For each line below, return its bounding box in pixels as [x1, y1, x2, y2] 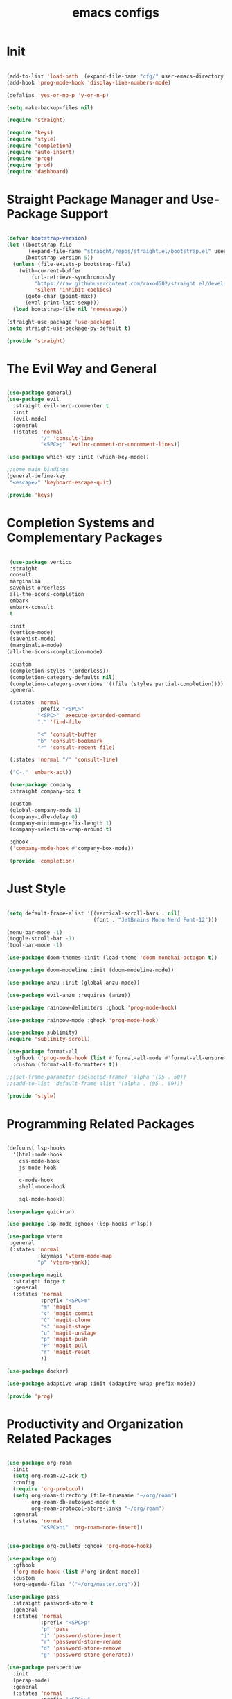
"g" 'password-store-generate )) [40, 1651, 134, 1659]
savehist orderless [9, 584, 66, 592]
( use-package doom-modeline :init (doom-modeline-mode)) [6, 967, 175, 974]
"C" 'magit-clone [40, 1317, 91, 1323]
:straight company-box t [9, 788, 81, 795]
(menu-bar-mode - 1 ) [6, 928, 63, 936]
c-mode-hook [19, 1177, 53, 1183]
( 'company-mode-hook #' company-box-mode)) [9, 845, 134, 852]
